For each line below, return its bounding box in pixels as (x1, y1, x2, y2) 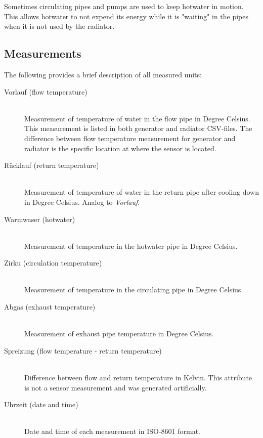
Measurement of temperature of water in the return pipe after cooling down (24, 187, 259, 197)
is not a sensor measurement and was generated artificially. (24, 382, 207, 392)
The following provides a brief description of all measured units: (4, 69, 202, 79)
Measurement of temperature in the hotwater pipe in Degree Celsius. (24, 240, 238, 251)
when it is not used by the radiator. (4, 21, 115, 31)
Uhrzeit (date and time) (4, 399, 78, 410)
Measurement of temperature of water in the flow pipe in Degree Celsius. (24, 113, 250, 123)
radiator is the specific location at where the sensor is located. (24, 143, 216, 153)
